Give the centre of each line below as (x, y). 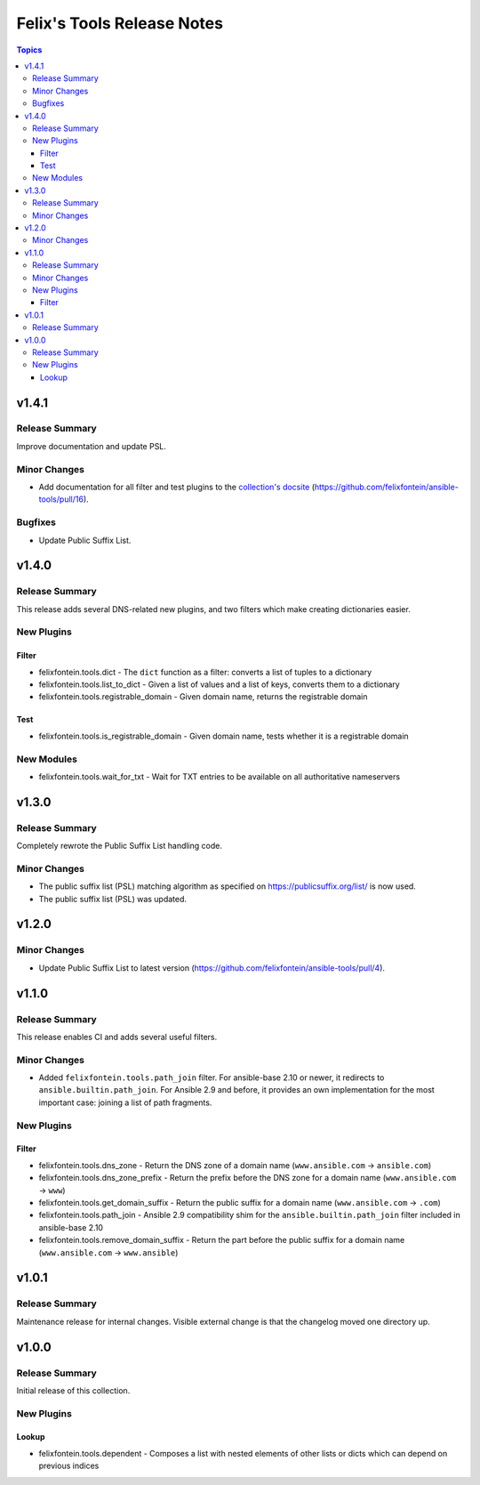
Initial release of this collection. (73, 1390)
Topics (29, 50)
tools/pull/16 (61, 499)
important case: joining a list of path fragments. (125, 1102)
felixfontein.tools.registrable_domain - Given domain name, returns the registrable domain (203, 697)
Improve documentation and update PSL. (91, 446)
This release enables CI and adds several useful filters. (117, 1037)
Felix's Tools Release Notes (120, 23)
